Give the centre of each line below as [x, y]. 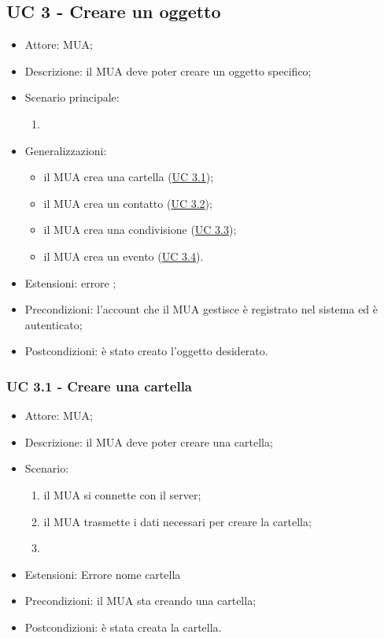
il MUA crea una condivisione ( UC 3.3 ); [140, 230]
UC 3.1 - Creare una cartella [100, 386]
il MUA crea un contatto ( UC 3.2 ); [128, 203]
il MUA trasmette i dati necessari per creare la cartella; [177, 521]
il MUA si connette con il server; [122, 494]
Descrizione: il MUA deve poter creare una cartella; [149, 441]
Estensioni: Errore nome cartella [103, 574]
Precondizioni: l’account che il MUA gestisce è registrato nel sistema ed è [201, 309]
